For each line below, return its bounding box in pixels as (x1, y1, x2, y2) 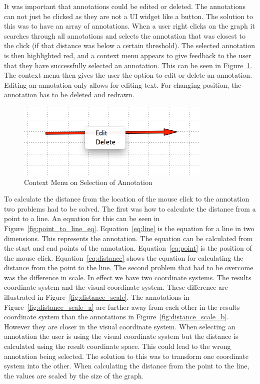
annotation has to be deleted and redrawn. (4, 89, 134, 100)
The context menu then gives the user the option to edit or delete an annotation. (4, 70, 252, 80)
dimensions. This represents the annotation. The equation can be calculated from (4, 233, 253, 243)
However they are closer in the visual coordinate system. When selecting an (4, 321, 235, 331)
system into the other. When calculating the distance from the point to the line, (4, 360, 249, 371)
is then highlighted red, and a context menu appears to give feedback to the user (4, 50, 251, 60)
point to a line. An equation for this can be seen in (4, 213, 160, 224)
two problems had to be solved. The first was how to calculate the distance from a (4, 203, 256, 214)
